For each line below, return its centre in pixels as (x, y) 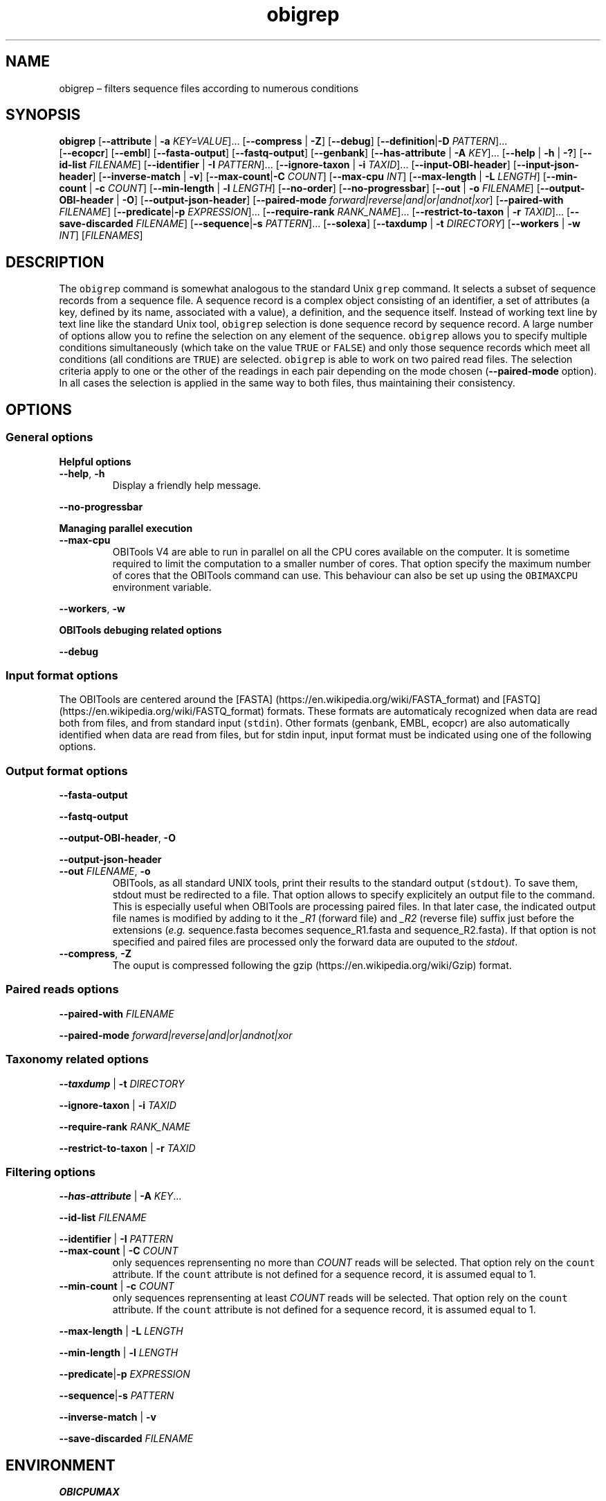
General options (49, 437)
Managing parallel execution (126, 528)
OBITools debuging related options (140, 630)
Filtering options (50, 1172)
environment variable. (162, 587)
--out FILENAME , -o (105, 871)
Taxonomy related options (77, 1059)
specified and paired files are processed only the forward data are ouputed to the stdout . (315, 942)
